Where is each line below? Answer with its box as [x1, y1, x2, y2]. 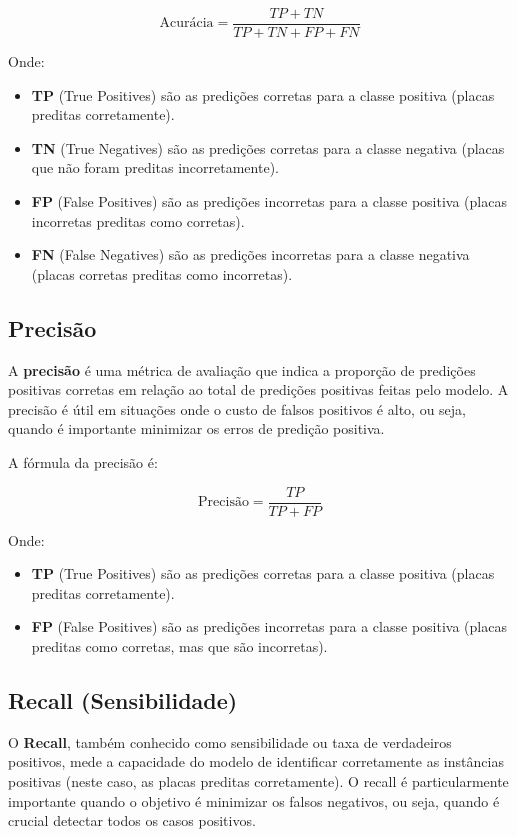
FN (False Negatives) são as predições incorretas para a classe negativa [31, 244, 470, 265]
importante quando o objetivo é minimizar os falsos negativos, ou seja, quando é [8, 790, 500, 811]
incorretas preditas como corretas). [31, 210, 245, 231]
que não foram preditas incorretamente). [31, 157, 279, 178]
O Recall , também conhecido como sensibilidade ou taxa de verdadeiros [8, 731, 452, 752]
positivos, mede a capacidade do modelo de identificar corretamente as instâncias [8, 751, 504, 772]
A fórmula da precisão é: [8, 451, 158, 472]
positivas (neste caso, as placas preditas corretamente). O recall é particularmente [8, 771, 509, 791]
